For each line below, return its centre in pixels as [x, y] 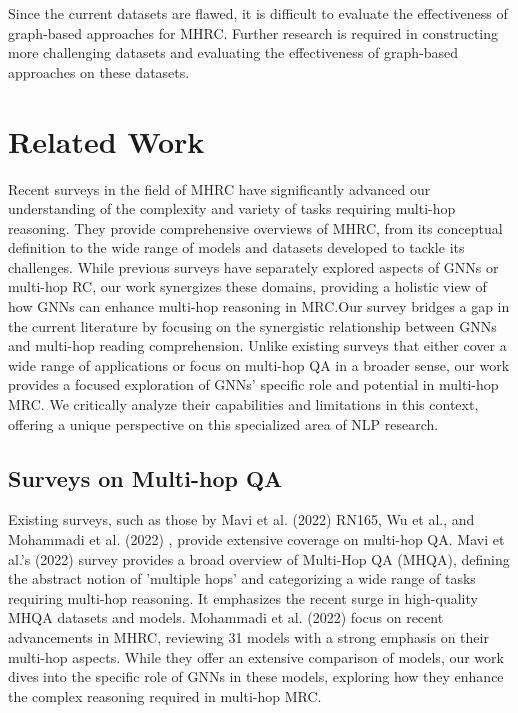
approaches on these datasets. [99, 71]
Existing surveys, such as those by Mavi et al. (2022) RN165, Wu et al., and [241, 519]
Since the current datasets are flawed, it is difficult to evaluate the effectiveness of [258, 13]
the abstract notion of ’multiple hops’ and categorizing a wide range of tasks [242, 578]
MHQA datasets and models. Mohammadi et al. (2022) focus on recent [226, 617]
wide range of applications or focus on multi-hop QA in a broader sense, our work [259, 364]
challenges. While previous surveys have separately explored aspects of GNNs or [253, 266]
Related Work [106, 140]
